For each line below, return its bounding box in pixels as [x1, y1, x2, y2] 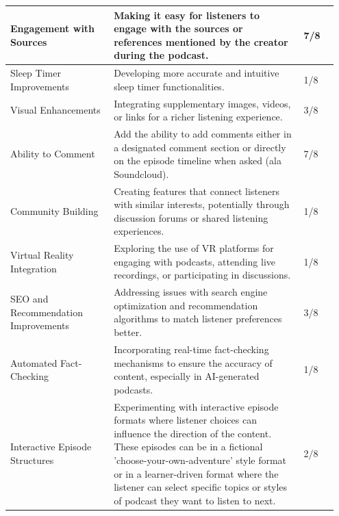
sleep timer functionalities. [114, 79, 225, 93]
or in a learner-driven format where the [114, 466, 279, 480]
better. [114, 325, 142, 339]
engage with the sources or [114, 21, 243, 36]
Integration [10, 261, 57, 275]
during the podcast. [114, 48, 209, 62]
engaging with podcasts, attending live [114, 254, 276, 268]
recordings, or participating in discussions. [114, 268, 291, 282]
